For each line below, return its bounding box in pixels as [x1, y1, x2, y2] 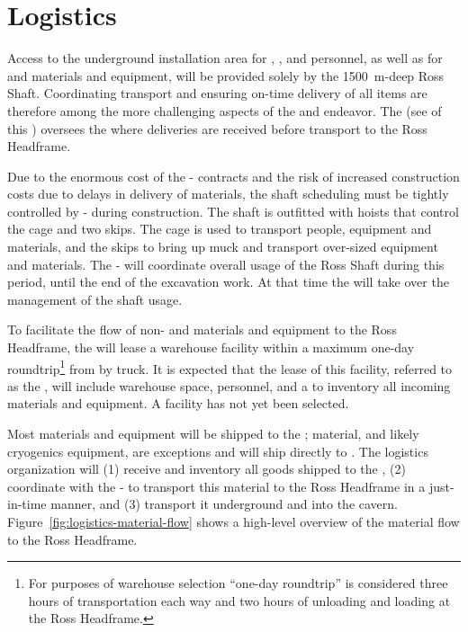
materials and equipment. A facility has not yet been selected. [7, 394, 349, 413]
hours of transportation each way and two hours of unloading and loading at [28, 591, 451, 610]
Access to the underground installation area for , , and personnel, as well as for [7, 49, 443, 67]
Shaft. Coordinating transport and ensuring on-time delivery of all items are [7, 84, 427, 102]
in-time [7, 494, 47, 513]
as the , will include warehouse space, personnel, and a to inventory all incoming [7, 376, 451, 395]
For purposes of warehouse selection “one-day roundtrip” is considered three [28, 574, 448, 592]
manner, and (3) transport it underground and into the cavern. [50, 494, 398, 513]
